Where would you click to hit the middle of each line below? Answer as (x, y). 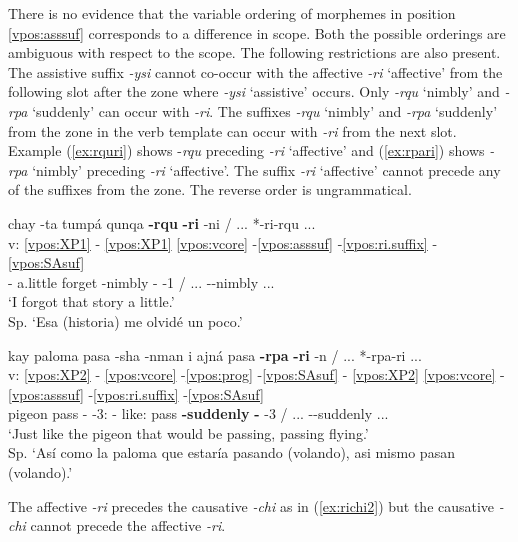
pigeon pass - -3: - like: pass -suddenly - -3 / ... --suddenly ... (198, 413)
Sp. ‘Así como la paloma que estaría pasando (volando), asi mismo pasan (231, 452)
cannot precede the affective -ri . (128, 525)
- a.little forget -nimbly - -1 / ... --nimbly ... (141, 281)
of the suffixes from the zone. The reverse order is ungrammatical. (210, 189)
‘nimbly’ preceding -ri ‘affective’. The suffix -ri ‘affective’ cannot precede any (266, 169)
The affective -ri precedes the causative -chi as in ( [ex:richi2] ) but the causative (251, 505)
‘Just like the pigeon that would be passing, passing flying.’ (188, 432)
